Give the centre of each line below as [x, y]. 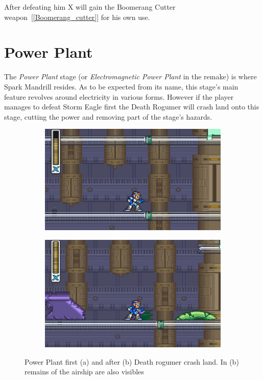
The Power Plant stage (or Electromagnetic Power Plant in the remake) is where [130, 76]
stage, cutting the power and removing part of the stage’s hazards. [108, 116]
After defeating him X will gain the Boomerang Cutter [90, 7]
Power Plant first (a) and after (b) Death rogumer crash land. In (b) [132, 361]
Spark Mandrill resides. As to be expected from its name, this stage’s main [121, 86]
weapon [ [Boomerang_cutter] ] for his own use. [77, 17]
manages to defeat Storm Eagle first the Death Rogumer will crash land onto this [132, 107]
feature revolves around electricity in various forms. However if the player [119, 96]
